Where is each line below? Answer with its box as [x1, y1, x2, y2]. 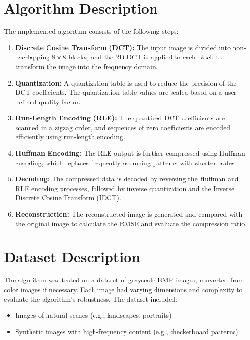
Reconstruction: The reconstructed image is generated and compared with [15, 209, 243, 219]
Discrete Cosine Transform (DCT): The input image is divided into [15, 42, 231, 52]
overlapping [15, 52, 50, 62]
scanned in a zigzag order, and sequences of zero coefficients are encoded [15, 122, 231, 132]
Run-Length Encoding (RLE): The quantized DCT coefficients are [15, 113, 225, 123]
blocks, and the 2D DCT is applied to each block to [68, 52, 222, 62]
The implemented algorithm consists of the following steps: [4, 26, 179, 36]
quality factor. [39, 96, 81, 106]
